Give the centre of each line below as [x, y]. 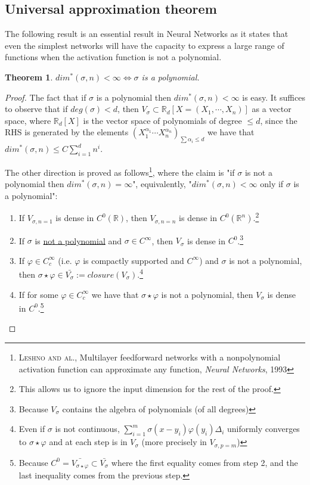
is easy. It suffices [274, 97]
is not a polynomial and [78, 240]
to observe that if [36, 109]
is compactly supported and [134, 260]
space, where [28, 120]
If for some [38, 294]
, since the [279, 120]
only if [272, 184]
